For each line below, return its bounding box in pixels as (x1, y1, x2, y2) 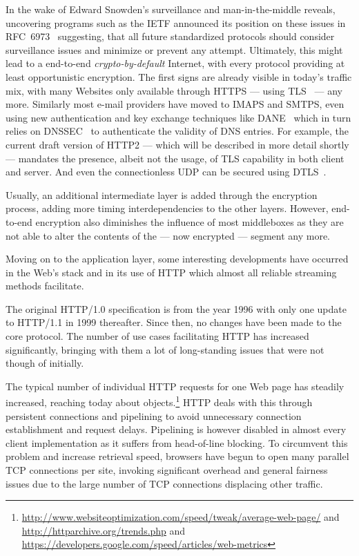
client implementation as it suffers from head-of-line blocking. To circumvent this (6, 435, 348, 450)
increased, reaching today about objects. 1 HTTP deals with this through (6, 393, 313, 410)
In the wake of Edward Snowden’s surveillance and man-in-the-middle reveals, (6, 2, 336, 16)
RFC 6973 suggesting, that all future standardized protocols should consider (6, 29, 335, 44)
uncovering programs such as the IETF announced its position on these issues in (6, 15, 346, 30)
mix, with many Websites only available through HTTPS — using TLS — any (6, 83, 342, 97)
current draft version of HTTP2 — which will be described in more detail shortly (6, 137, 349, 151)
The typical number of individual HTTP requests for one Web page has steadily (6, 378, 345, 393)
